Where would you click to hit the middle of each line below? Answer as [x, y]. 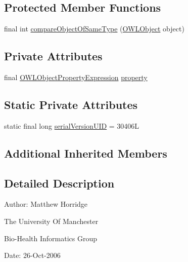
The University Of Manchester [51, 221]
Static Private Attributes [71, 104]
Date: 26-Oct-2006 [32, 255]
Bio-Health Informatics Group [51, 238]
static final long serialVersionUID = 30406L [72, 125]
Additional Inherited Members [86, 153]
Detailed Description [59, 183]
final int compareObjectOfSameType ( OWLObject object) [94, 29]
